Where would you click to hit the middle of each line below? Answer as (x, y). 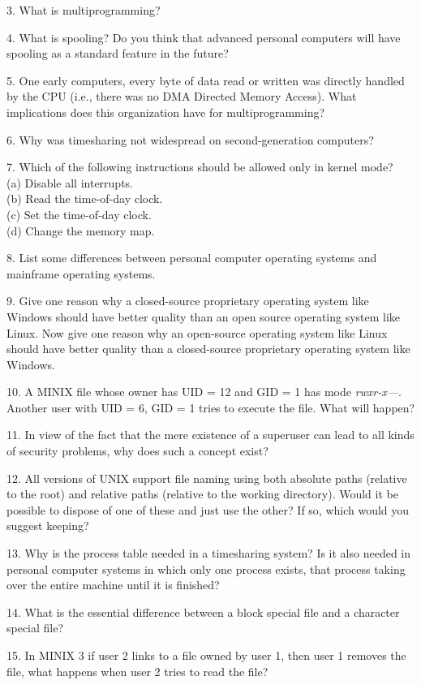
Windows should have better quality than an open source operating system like (204, 316)
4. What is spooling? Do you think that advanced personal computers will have (204, 37)
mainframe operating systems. (81, 273)
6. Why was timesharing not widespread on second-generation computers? (190, 139)
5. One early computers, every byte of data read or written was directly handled (206, 80)
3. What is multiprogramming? (84, 10)
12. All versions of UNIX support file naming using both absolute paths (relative (207, 478)
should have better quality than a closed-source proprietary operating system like (208, 349)
